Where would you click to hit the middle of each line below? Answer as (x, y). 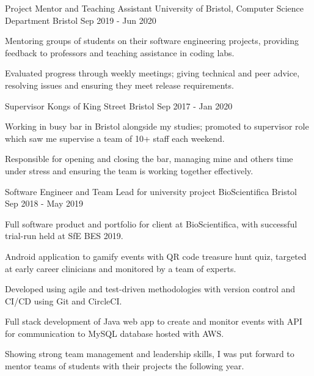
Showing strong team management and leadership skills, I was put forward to (150, 354)
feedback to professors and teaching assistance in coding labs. (120, 52)
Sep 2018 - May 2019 (44, 203)
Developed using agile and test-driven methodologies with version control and (150, 289)
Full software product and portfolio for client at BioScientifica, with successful (151, 223)
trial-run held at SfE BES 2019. (64, 236)
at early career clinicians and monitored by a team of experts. (121, 268)
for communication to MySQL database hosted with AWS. (115, 333)
